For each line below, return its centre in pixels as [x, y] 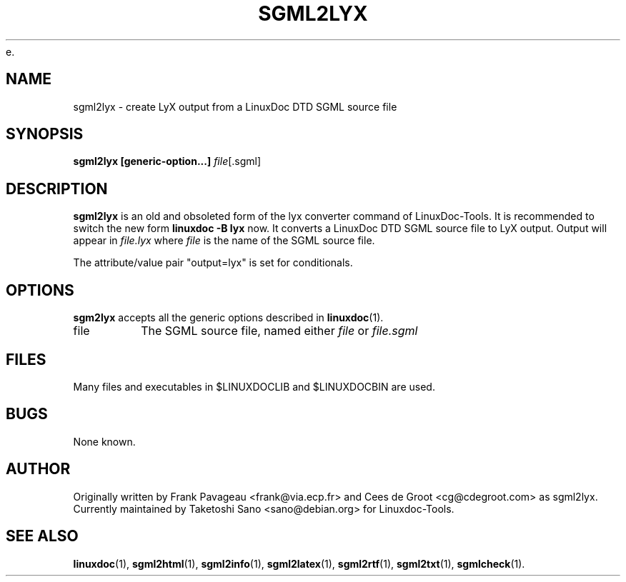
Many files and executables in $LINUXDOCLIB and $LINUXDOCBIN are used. [254, 386]
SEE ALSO [42, 536]
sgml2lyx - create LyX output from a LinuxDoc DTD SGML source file [235, 106]
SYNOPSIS [45, 134]
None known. [104, 441]
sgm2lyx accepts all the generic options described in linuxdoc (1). [228, 318]
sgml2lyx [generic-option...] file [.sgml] [167, 161]
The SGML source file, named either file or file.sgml [279, 331]
